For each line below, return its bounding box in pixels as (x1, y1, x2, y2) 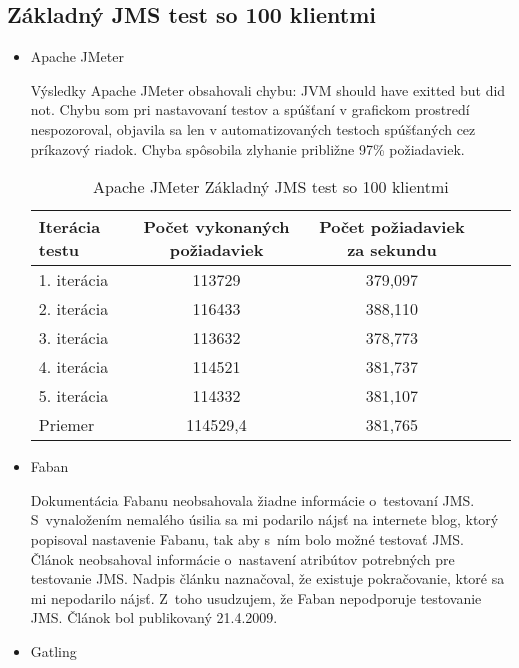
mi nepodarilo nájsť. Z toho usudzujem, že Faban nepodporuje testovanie (30, 587, 482, 608)
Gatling (30, 640, 77, 661)
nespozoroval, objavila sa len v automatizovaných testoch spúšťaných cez (30, 118, 476, 139)
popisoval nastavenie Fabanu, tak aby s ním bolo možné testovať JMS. (30, 528, 464, 549)
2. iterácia (38, 297, 109, 321)
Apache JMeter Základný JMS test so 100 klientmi (93, 175, 449, 199)
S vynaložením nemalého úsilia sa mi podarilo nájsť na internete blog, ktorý (30, 509, 499, 530)
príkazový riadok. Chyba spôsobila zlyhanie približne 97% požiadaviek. (30, 138, 465, 159)
